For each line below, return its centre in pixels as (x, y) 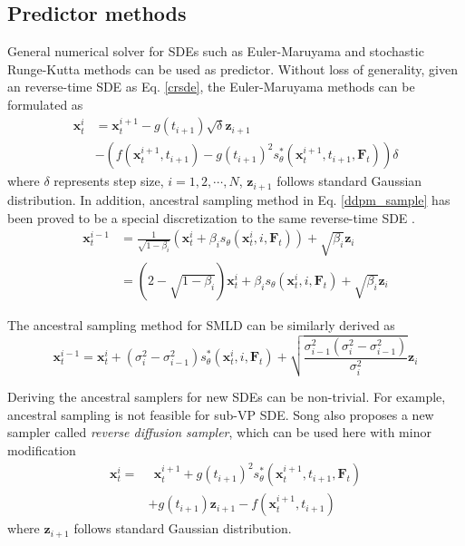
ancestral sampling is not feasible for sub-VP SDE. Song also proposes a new (221, 414)
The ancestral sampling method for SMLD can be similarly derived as (201, 324)
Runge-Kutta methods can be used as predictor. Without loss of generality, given (232, 68)
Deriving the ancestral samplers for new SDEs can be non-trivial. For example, (227, 397)
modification (42, 450)
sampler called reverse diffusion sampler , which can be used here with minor (219, 432)
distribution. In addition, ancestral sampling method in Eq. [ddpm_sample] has (229, 199)
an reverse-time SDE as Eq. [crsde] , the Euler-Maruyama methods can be (211, 87)
